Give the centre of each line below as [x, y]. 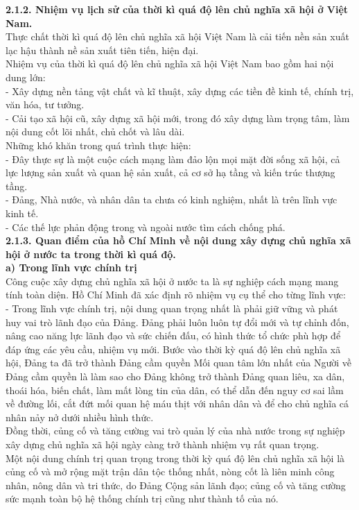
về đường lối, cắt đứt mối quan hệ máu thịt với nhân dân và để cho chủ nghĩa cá [177, 403]
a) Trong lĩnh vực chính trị [71, 267]
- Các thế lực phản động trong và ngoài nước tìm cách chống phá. [146, 227]
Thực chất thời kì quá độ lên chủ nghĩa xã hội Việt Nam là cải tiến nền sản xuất [177, 36]
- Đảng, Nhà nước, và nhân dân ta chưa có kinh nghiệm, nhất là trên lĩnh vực [172, 199]
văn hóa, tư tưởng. [45, 104]
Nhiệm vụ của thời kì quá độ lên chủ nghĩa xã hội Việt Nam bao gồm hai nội [170, 63]
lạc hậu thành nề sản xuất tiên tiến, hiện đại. [102, 50]
